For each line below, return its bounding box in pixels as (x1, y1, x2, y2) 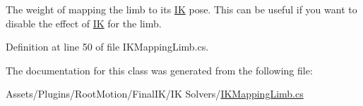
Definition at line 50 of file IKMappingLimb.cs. (6, 39, 209, 54)
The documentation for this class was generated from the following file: (6, 62, 313, 77)
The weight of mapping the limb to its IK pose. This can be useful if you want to (6, 2, 357, 16)
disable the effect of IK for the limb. (6, 15, 162, 30)
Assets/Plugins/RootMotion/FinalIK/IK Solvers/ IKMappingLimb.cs (6, 86, 304, 101)
